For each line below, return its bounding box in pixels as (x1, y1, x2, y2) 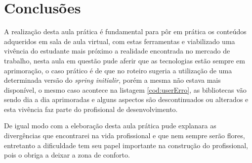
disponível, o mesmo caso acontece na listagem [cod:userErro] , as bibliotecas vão (4, 84, 247, 95)
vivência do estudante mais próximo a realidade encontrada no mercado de (4, 46, 230, 56)
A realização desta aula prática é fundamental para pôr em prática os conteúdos (4, 26, 247, 37)
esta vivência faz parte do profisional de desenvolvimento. (4, 104, 178, 114)
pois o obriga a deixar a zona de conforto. (4, 150, 130, 160)
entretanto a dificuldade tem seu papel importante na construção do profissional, (4, 140, 248, 150)
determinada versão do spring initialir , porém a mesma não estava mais (4, 75, 221, 85)
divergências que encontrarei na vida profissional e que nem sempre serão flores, (4, 130, 245, 141)
